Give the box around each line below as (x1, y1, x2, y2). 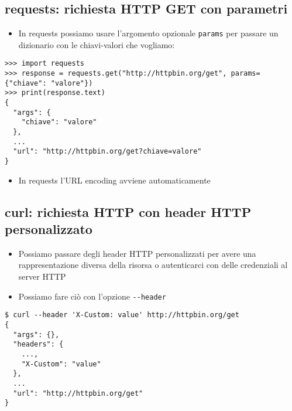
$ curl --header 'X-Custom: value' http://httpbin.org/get (5, 311, 239, 320)
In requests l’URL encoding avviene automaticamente (18, 174, 211, 186)
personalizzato (5, 220, 92, 238)
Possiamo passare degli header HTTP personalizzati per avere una (18, 247, 256, 259)
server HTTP (18, 270, 66, 283)
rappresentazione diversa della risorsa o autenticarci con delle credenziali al (18, 259, 288, 271)
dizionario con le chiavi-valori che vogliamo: (18, 38, 175, 50)
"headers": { (13, 340, 64, 349)
